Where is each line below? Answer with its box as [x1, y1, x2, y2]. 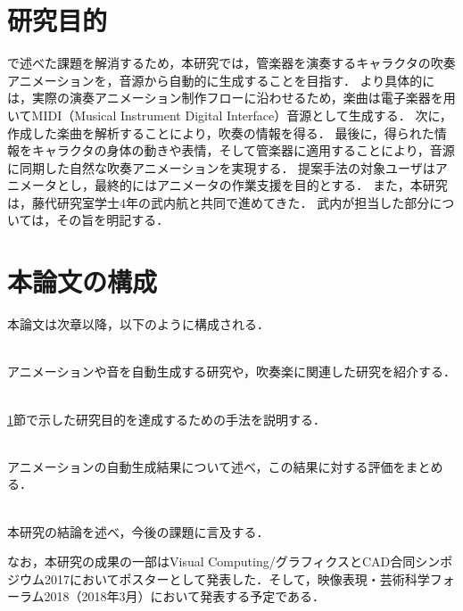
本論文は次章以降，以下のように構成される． [7, 315, 269, 334]
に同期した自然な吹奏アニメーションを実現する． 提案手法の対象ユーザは [7, 158, 435, 177]
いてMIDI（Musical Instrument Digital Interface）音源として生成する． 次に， [7, 105, 452, 124]
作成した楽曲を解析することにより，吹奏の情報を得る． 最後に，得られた [7, 123, 434, 142]
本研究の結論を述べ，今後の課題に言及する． [7, 522, 269, 541]
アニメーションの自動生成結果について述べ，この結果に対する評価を [7, 457, 406, 475]
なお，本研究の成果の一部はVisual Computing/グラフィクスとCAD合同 [7, 552, 416, 571]
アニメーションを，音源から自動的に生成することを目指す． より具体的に [7, 70, 435, 89]
